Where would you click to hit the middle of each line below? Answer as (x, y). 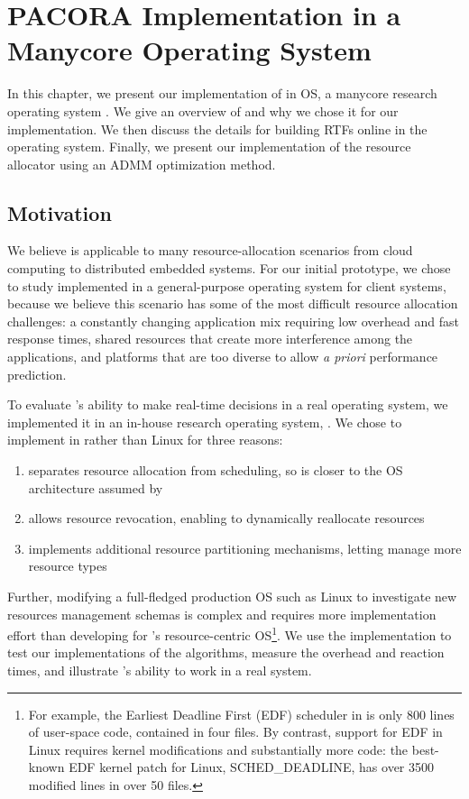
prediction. (37, 374)
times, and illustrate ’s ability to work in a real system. (160, 670)
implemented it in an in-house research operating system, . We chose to (205, 422)
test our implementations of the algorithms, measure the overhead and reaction (226, 652)
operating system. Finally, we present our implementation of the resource (209, 147)
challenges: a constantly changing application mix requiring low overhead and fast (233, 321)
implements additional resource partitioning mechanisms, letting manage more (245, 548)
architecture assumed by (96, 487)
